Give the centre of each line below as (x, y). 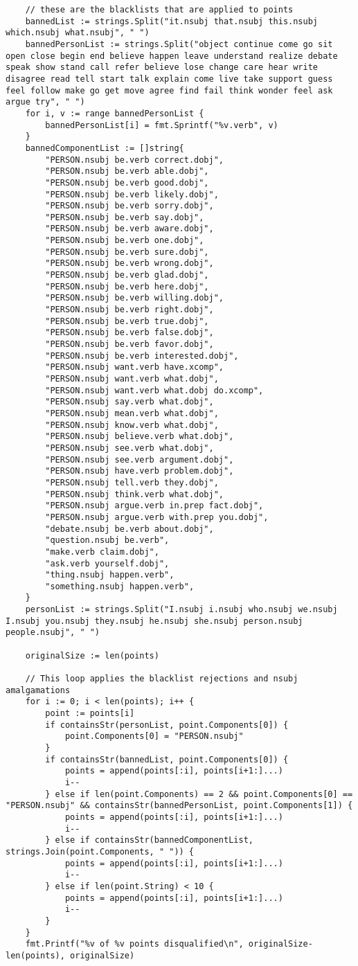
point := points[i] (90, 714)
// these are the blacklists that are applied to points (159, 10)
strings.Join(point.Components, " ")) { (100, 851)
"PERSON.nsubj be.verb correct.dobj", (134, 160)
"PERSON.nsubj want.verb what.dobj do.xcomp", (154, 390)
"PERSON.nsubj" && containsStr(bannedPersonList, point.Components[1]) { (179, 806)
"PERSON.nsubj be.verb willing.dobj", (134, 298)
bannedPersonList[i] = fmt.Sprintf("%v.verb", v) (162, 125)
